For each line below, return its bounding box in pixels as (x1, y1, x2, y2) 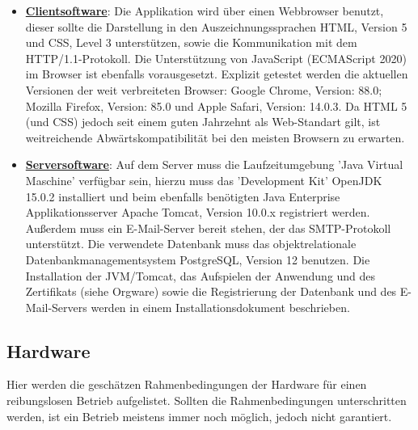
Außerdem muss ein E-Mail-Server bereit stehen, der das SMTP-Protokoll (25, 219, 391, 236)
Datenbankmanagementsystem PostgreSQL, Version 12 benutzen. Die (25, 251, 370, 268)
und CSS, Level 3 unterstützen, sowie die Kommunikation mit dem (25, 34, 357, 51)
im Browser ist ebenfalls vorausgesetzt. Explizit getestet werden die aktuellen (25, 65, 408, 82)
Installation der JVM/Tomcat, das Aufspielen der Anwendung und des (25, 267, 376, 284)
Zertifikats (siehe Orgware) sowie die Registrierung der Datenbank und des (25, 283, 397, 300)
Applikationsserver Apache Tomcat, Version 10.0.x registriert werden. (25, 204, 370, 221)
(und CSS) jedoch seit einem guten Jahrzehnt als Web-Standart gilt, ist (25, 113, 381, 130)
